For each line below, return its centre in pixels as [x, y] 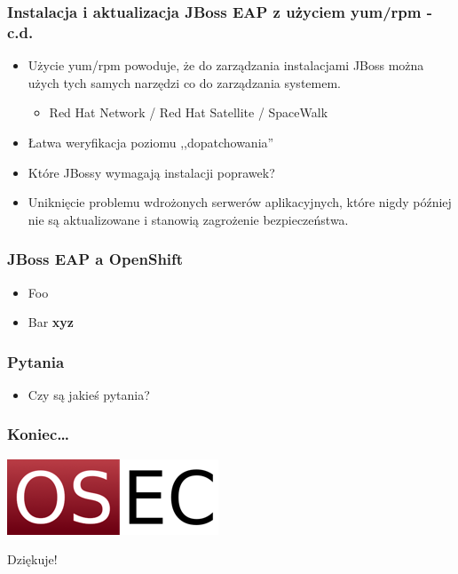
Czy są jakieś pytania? [89, 394]
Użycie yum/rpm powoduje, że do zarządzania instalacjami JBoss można [226, 65]
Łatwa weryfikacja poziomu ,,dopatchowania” [151, 142]
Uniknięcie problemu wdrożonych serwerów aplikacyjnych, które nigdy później [240, 202]
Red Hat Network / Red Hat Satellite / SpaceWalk [189, 112]
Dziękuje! [32, 559]
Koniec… [38, 434]
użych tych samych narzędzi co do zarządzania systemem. [184, 82]
